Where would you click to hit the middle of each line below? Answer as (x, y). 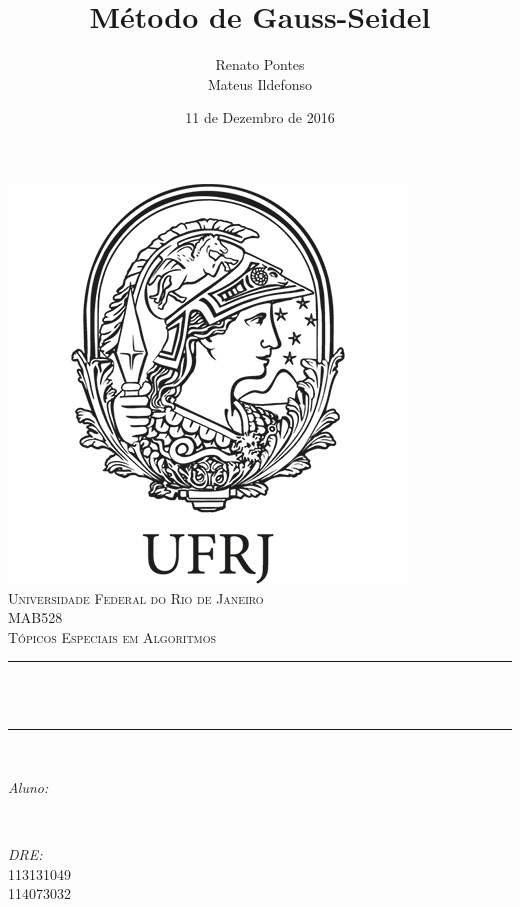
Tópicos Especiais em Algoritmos (112, 636)
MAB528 (35, 617)
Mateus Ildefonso (260, 83)
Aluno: (28, 787)
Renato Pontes (260, 64)
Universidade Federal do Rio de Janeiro (136, 597)
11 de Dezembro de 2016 (260, 117)
